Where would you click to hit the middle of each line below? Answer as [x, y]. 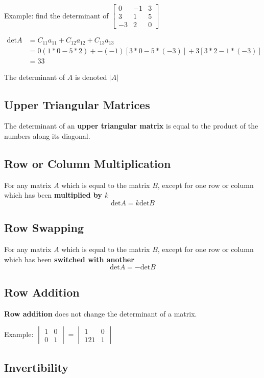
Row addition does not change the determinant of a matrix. [101, 313]
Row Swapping [44, 228]
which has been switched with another [69, 259]
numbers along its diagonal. [47, 136]
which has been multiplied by [53, 195]
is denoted [91, 77]
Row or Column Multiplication [88, 164]
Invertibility [37, 367]
